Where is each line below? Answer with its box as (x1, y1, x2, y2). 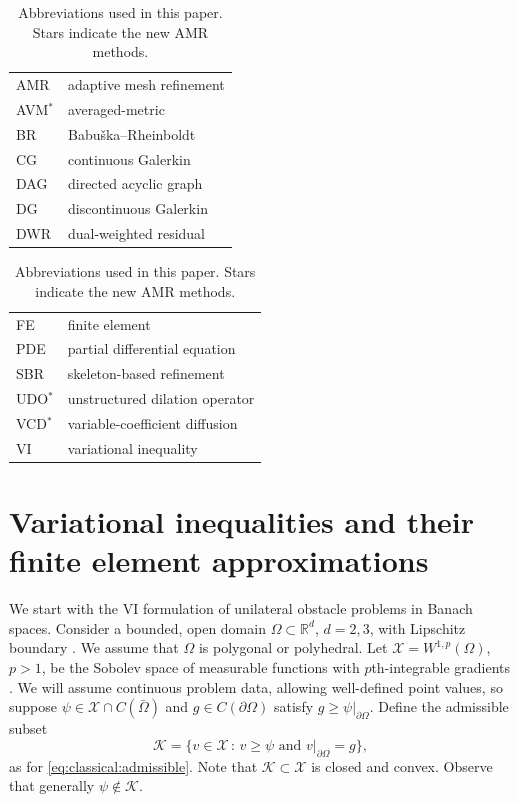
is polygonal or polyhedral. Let (198, 637, 388, 658)
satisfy (274, 696, 314, 717)
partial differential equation (67, 338, 236, 359)
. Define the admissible (369, 696, 509, 717)
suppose (9, 696, 57, 717)
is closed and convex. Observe (311, 755, 493, 776)
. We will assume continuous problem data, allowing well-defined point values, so (9, 676, 503, 697)
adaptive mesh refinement (67, 74, 225, 95)
